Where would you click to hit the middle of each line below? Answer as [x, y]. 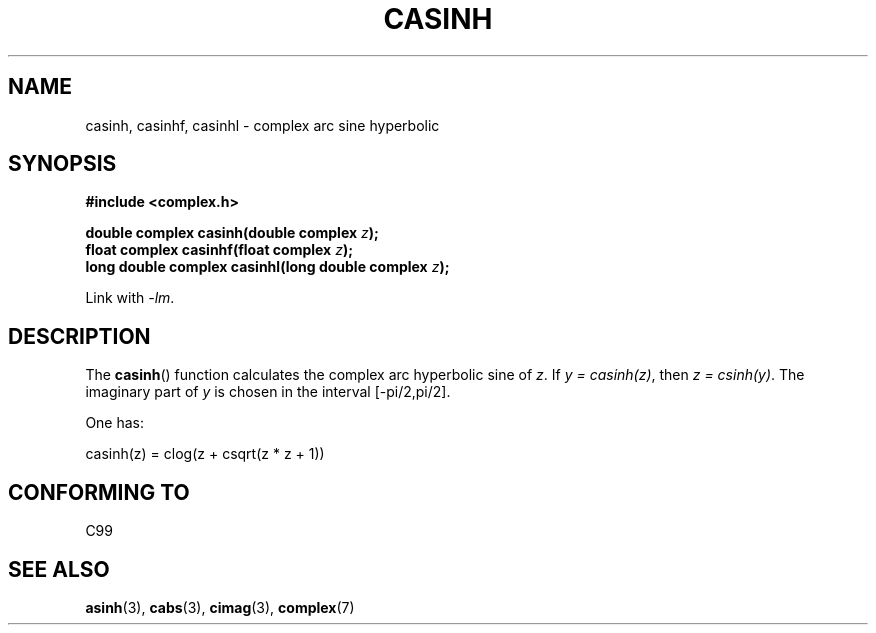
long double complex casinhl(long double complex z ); [267, 267]
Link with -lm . [130, 298]
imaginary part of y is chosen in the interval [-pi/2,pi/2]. [268, 392]
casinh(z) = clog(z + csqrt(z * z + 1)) [205, 454]
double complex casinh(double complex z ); [232, 233]
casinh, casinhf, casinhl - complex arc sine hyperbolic [262, 125]
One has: [115, 423]
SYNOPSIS [62, 164]
